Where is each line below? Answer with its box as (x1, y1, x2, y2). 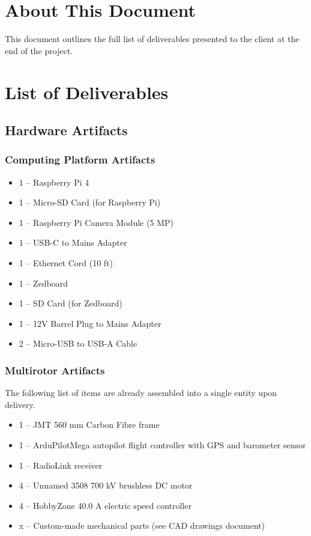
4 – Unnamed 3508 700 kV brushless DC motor (19, 479, 193, 492)
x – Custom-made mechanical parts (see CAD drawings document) (19, 519, 265, 532)
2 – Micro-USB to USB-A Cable (19, 337, 137, 350)
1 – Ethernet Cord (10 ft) (19, 257, 113, 269)
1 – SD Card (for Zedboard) (19, 297, 122, 309)
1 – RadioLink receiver (19, 458, 103, 471)
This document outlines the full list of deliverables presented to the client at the (5, 32, 300, 45)
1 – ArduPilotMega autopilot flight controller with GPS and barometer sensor (19, 439, 306, 451)
